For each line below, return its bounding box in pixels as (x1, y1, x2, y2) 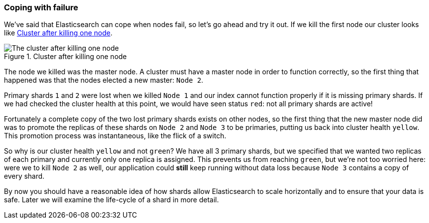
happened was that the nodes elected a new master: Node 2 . (4, 76, 204, 85)
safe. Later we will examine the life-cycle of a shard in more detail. (4, 195, 219, 204)
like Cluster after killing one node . (4, 29, 112, 37)
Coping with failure (4, 2, 78, 12)
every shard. (4, 172, 45, 181)
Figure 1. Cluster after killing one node (4, 52, 127, 61)
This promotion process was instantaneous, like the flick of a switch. (4, 131, 226, 140)
